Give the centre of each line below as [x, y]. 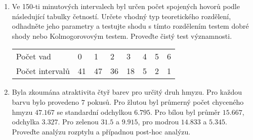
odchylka [26, 122]
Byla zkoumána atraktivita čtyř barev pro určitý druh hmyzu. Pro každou [127, 92]
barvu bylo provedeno [46, 101]
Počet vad [33, 56]
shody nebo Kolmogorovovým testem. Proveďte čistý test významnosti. [122, 36]
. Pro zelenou [78, 122]
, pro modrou [158, 122]
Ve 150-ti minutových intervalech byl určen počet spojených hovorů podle [126, 6]
